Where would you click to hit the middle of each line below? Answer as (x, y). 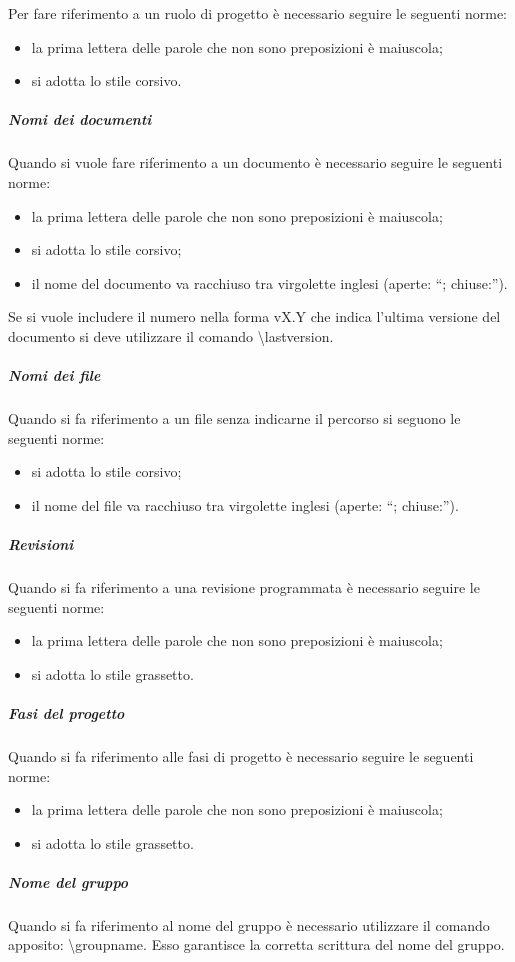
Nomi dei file (54, 375)
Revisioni (41, 544)
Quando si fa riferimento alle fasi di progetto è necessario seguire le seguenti (241, 755)
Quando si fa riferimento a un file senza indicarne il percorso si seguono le (234, 418)
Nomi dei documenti (80, 119)
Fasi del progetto (66, 712)
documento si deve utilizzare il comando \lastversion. (171, 335)
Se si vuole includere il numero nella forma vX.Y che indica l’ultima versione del (254, 316)
